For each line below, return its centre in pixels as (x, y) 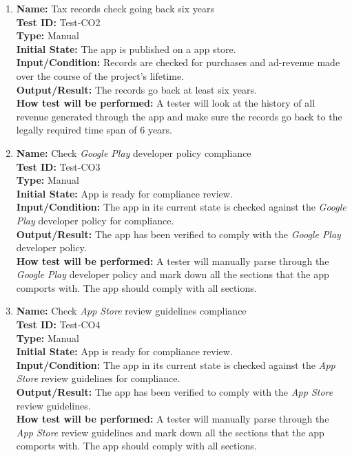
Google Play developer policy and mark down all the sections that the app (173, 274)
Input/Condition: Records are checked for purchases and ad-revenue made (178, 62)
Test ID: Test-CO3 (58, 166)
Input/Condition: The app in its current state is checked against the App (176, 364)
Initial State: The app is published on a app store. (126, 49)
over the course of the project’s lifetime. (100, 75)
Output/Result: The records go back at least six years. (136, 89)
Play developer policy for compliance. (95, 220)
